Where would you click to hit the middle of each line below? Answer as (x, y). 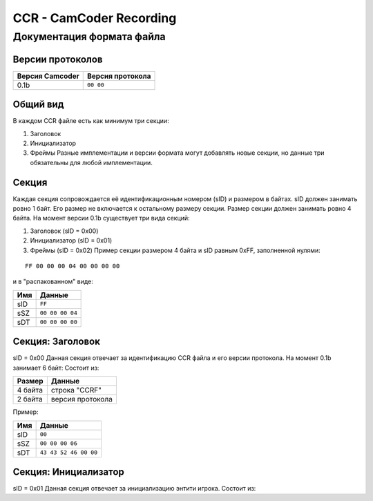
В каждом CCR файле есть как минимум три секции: (91, 121)
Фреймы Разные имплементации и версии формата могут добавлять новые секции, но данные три (177, 153)
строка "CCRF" (76, 390)
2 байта (30, 399)
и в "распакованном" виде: (53, 282)
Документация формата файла (89, 37)
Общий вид (38, 105)
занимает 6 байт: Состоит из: (56, 368)
